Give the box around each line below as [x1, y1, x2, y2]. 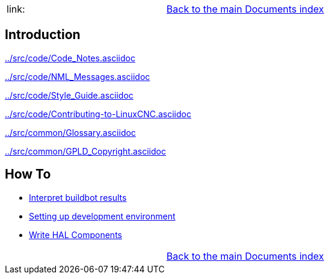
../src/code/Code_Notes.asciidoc [5, 52, 135, 63]
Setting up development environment [29, 210, 176, 221]
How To [5, 167, 51, 182]
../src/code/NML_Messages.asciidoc [5, 71, 150, 82]
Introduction [5, 27, 81, 43]
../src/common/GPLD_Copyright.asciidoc [5, 146, 166, 156]
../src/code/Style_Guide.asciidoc [5, 90, 134, 100]
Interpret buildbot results [29, 192, 127, 203]
